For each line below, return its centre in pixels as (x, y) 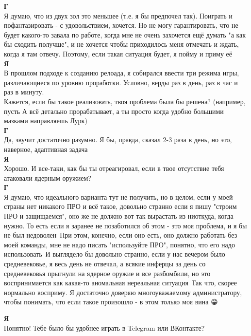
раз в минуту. (24, 92)
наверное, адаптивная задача (46, 149)
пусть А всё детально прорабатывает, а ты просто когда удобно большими (114, 111)
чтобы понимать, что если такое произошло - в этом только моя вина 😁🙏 (112, 302)
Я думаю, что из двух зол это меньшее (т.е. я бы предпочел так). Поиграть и (118, 15)
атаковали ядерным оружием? (48, 177)
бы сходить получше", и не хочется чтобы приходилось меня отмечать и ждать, (121, 44)
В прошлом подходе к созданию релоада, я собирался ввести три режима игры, (122, 73)
